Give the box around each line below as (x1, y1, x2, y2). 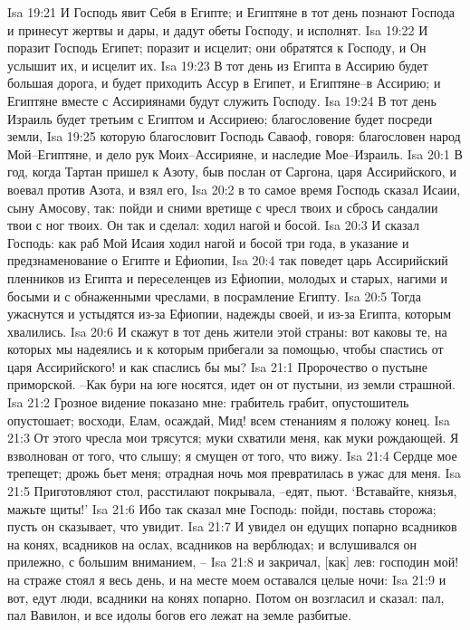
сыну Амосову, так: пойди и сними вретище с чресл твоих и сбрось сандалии (7, 197, 438, 216)
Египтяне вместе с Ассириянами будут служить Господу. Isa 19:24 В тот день (7, 91, 436, 110)
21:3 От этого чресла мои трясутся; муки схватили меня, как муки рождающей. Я (7, 428, 459, 447)
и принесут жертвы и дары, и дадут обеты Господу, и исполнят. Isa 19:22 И (7, 20, 428, 39)
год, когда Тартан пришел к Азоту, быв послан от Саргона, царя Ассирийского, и (7, 162, 456, 181)
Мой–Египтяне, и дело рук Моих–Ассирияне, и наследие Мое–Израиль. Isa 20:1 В (7, 144, 463, 163)
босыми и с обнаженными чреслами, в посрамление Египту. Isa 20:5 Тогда (7, 286, 421, 305)
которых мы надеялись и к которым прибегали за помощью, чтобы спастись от (7, 339, 444, 358)
